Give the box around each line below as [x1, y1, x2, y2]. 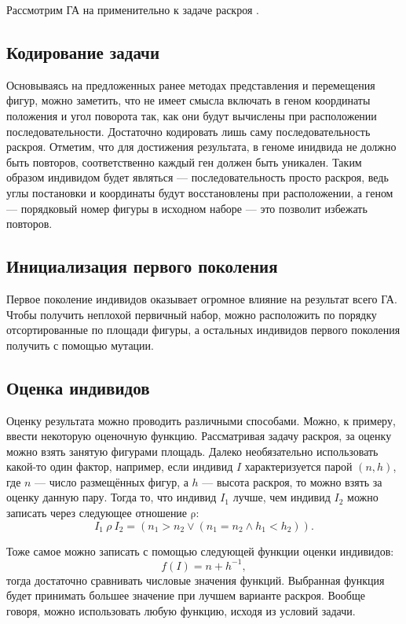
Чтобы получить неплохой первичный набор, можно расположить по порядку [6, 306, 377, 322]
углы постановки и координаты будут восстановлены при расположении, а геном [6, 184, 393, 200]
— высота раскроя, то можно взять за [202, 473, 382, 490]
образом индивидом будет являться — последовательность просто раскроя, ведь [6, 169, 389, 185]
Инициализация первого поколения [6, 254, 278, 278]
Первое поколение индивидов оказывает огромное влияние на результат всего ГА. [6, 290, 397, 306]
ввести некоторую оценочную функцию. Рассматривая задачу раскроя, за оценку [6, 428, 392, 444]
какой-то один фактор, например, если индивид [6, 458, 233, 475]
